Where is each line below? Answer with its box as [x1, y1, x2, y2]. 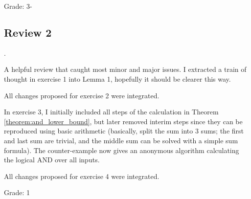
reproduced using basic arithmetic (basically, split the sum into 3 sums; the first [4, 126, 244, 136]
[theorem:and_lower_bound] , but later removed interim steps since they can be [4, 116, 243, 126]
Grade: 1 [4, 187, 30, 198]
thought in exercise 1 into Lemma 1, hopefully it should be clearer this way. [4, 73, 231, 84]
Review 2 [4, 24, 52, 40]
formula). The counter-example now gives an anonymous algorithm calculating [4, 145, 239, 155]
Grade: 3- [4, 1, 32, 11]
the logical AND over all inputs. [4, 155, 100, 165]
